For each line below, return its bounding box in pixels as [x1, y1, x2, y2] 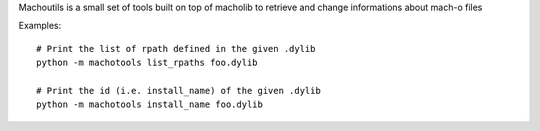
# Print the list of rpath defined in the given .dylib [36, 43, 316, 54]
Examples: [18, 20, 62, 32]
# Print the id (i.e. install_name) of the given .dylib [36, 85, 322, 96]
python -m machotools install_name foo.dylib [36, 99, 264, 110]
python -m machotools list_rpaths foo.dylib [36, 57, 259, 69]
